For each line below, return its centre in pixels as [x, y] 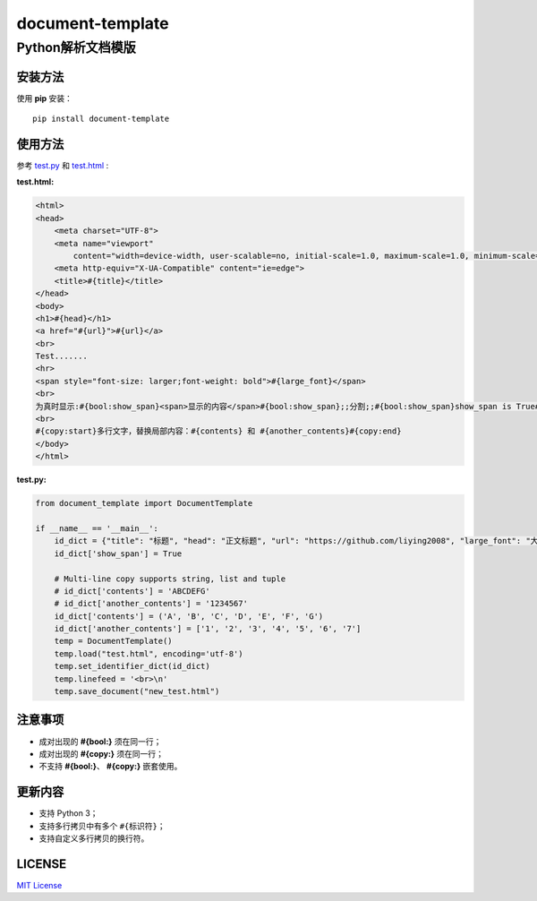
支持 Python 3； [68, 813]
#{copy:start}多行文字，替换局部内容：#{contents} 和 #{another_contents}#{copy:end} [218, 431]
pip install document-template [101, 119]
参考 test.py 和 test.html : [63, 166]
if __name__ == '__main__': [97, 528]
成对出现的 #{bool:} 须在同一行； [100, 741]
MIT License [39, 885]
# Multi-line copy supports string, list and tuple [170, 579]
